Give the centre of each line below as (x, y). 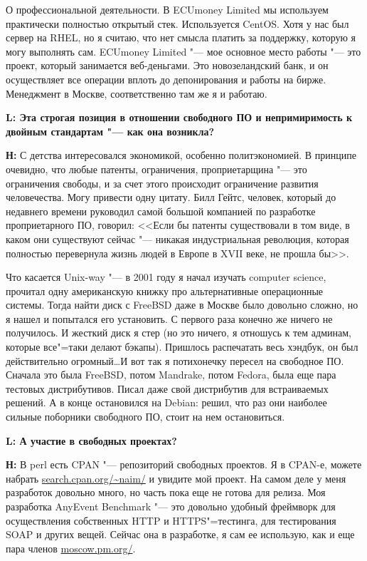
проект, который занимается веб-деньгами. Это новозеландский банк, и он (167, 65)
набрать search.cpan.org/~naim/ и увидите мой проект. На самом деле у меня (176, 478)
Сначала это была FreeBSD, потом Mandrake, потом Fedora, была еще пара (171, 375)
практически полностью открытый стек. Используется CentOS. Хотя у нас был (177, 23)
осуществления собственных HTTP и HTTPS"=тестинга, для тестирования (171, 520)
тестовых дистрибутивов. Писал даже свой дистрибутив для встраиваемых (167, 388)
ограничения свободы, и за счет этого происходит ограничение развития (162, 183)
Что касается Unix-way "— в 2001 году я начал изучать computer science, (166, 277)
